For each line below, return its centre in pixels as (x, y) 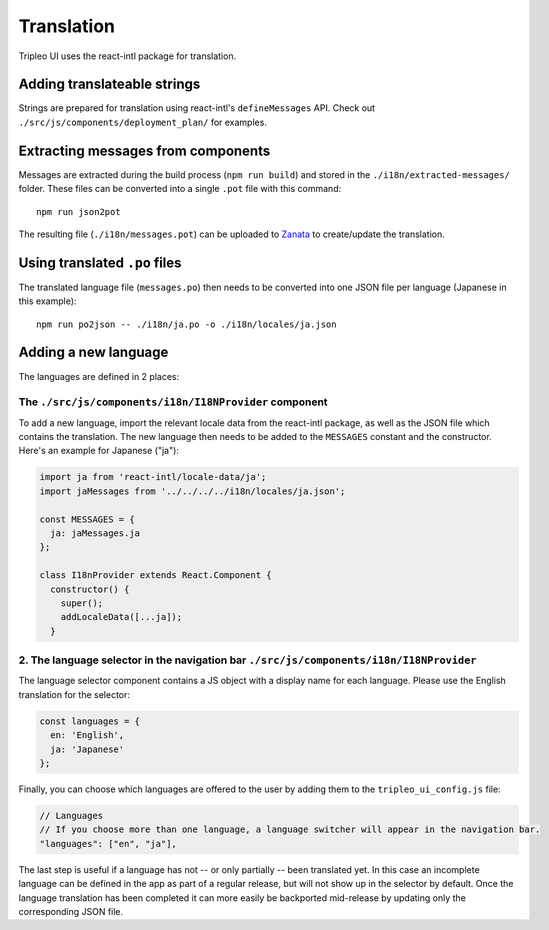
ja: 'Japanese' (87, 749)
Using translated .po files (100, 262)
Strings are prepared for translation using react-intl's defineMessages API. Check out (196, 108)
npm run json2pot (78, 211)
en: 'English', (87, 735)
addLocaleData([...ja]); (121, 617)
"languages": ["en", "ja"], (108, 843)
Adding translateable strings (109, 84)
